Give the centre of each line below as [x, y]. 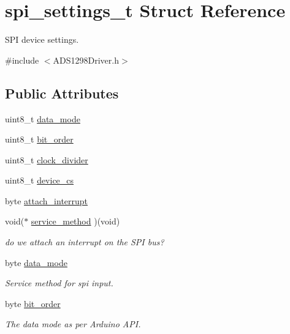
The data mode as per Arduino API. [73, 324]
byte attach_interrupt [47, 200]
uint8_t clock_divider [47, 159]
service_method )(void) [75, 221]
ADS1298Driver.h [86, 60]
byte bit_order [33, 303]
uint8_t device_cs [40, 180]
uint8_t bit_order [39, 139]
